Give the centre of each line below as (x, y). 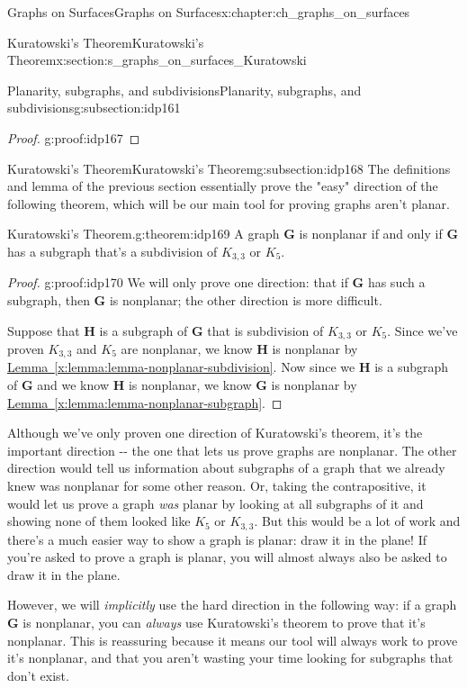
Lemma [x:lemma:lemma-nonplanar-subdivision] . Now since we (181, 367)
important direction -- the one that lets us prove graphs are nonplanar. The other (232, 450)
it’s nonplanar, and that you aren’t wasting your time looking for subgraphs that (230, 658)
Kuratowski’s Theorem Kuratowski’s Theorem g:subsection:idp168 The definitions (229, 168)
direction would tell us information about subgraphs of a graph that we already (226, 468)
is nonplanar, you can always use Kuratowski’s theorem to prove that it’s (224, 623)
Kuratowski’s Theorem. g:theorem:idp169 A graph (144, 234)
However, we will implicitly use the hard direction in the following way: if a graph (232, 605)
